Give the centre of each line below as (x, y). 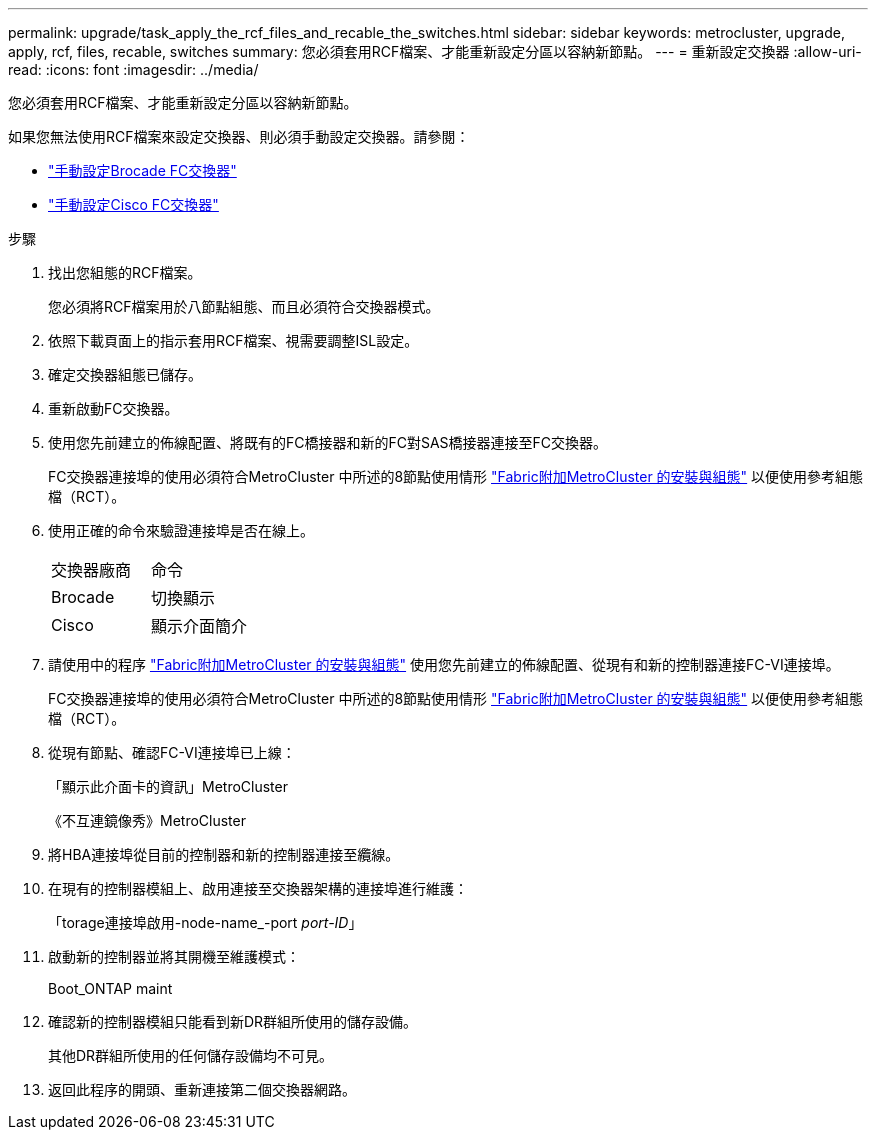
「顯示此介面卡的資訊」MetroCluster (168, 786)
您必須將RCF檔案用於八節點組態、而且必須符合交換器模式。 (244, 306)
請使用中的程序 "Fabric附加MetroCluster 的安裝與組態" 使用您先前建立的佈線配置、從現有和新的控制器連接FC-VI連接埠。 (444, 664)
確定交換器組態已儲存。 (125, 374)
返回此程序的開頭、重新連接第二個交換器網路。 (202, 1089)
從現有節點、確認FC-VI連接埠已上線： (172, 752)
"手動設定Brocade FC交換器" (142, 170)
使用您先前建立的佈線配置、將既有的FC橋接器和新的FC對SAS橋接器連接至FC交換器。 (328, 442)
